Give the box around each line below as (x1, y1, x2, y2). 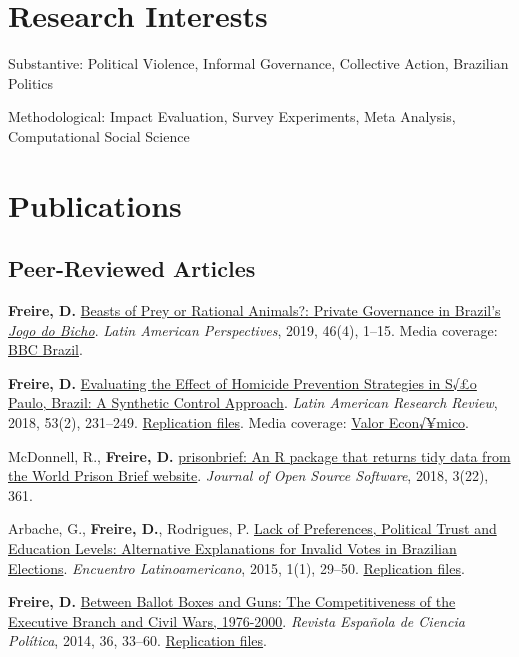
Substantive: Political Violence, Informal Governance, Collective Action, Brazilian (8, 53, 509, 74)
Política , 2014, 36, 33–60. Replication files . (8, 630, 267, 651)
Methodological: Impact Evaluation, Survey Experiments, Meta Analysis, (8, 106, 456, 127)
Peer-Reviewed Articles (8, 253, 256, 284)
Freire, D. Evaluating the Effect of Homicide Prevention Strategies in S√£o (8, 372, 477, 393)
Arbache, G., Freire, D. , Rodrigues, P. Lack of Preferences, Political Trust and (8, 518, 497, 539)
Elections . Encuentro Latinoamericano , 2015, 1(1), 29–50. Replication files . (8, 557, 465, 578)
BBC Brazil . (8, 339, 83, 360)
